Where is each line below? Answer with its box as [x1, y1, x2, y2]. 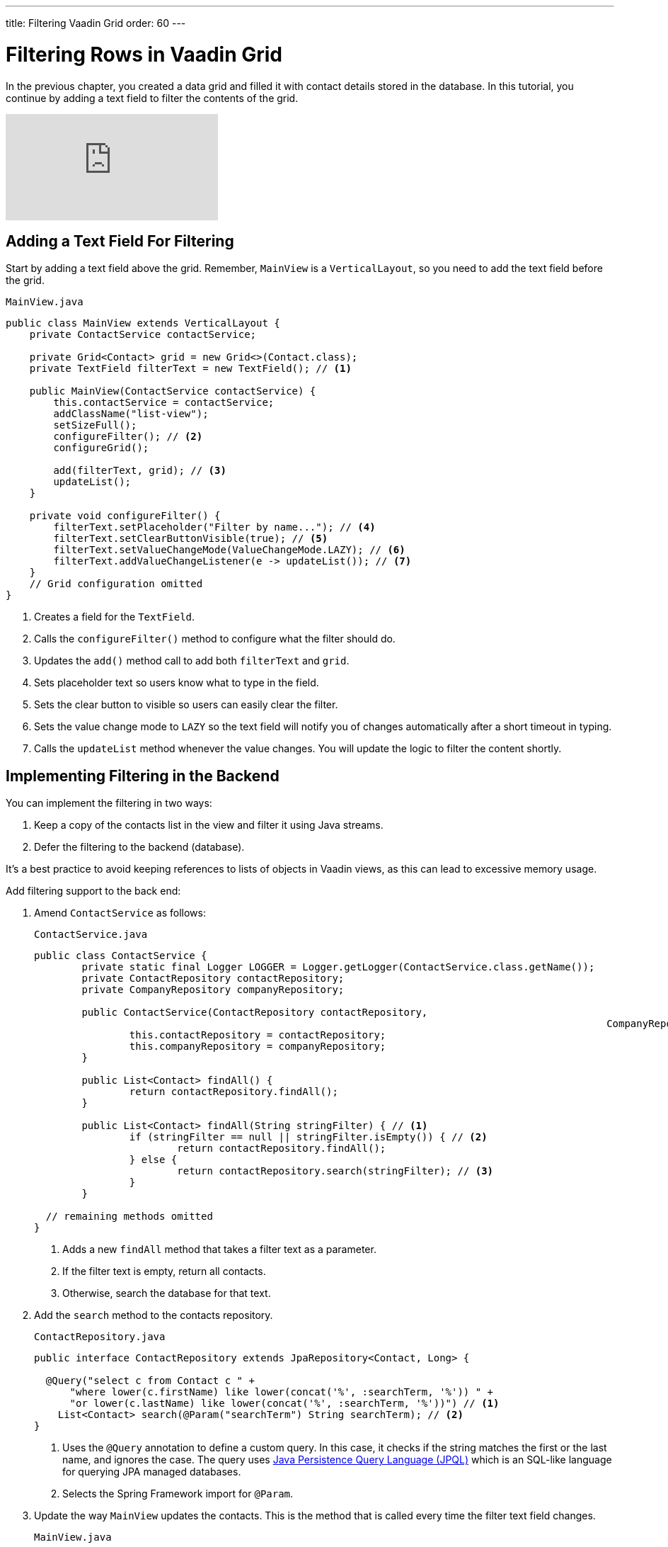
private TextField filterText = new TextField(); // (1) [29, 363, 352, 375]
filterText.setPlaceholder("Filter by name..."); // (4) [53, 521, 376, 533]
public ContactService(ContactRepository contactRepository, [81, 1007, 428, 1019]
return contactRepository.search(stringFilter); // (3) [177, 1165, 494, 1177]
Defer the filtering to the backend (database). [34, 841, 245, 854]
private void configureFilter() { [29, 510, 221, 522]
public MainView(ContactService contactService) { [29, 385, 316, 397]
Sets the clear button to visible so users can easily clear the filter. [34, 698, 338, 711]
